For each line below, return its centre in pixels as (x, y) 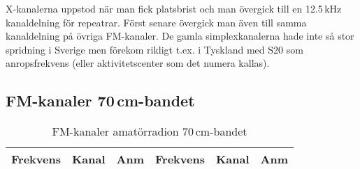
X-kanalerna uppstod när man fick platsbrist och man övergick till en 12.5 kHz (174, 8)
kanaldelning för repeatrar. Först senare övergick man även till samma (156, 22)
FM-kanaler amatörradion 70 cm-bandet (150, 131)
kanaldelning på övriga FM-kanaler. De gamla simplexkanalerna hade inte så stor (180, 36)
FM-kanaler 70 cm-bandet (100, 100)
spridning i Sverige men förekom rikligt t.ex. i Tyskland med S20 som (154, 49)
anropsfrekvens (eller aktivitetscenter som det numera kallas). (138, 63)
